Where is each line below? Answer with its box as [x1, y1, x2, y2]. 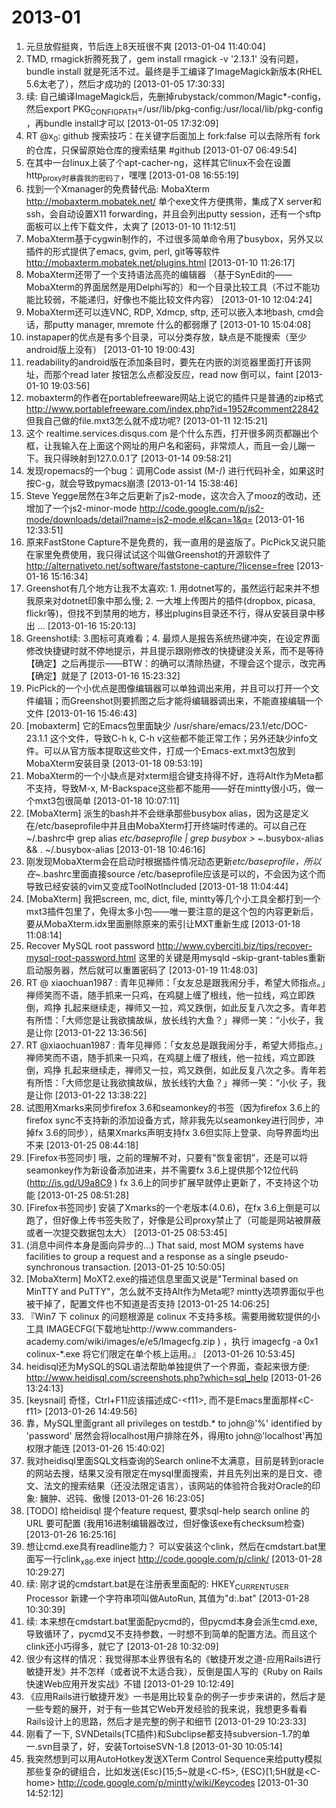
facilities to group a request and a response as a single [25, 1251, 252, 1263]
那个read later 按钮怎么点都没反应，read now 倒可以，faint [52, 369, 294, 381]
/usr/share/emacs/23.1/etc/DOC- [173, 720, 308, 732]
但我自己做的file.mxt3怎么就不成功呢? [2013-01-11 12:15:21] [25, 415, 268, 427]
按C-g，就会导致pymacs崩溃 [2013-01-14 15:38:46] [25, 477, 238, 490]
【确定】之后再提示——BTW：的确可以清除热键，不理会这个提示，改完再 [25, 657, 326, 670]
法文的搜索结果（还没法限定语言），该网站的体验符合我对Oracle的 [43, 1480, 313, 1492]
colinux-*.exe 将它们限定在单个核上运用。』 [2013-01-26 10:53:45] [25, 1348, 296, 1360]
